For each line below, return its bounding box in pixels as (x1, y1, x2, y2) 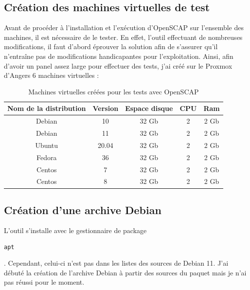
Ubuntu (35, 140, 58, 150)
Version (92, 103, 119, 113)
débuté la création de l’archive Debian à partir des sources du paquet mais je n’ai (4, 267, 247, 277)
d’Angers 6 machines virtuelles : (4, 70, 99, 80)
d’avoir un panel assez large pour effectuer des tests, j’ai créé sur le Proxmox (4, 60, 232, 71)
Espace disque (125, 103, 173, 113)
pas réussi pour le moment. (4, 277, 85, 287)
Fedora (36, 152, 57, 162)
